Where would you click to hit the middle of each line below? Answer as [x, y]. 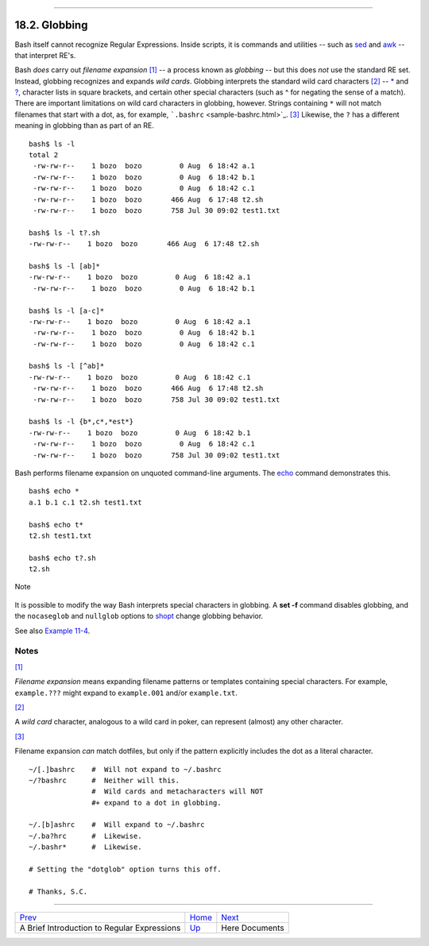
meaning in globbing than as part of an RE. [84, 125]
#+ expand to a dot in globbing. [157, 803]
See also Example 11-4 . [52, 631]
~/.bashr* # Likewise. [85, 847]
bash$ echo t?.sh [62, 558]
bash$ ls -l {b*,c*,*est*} [81, 422]
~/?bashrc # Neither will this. [104, 780]
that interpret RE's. [45, 55]
